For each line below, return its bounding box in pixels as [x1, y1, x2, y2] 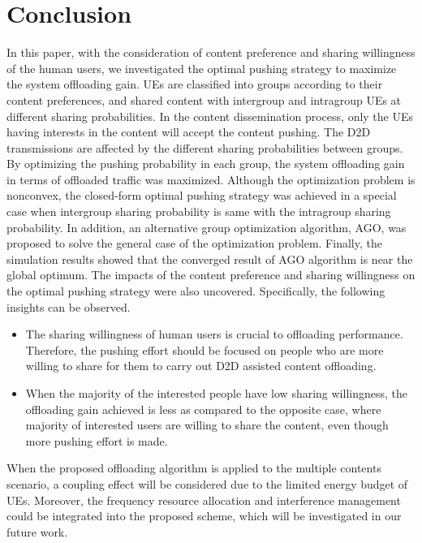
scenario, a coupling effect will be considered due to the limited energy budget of [6, 475, 408, 492]
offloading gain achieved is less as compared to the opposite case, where [25, 400, 381, 417]
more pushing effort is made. [25, 432, 168, 449]
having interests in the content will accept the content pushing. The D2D [6, 123, 371, 140]
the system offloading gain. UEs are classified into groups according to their [6, 75, 383, 93]
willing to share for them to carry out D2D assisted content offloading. [25, 357, 377, 374]
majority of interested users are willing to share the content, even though [25, 416, 389, 433]
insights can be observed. [6, 298, 131, 315]
